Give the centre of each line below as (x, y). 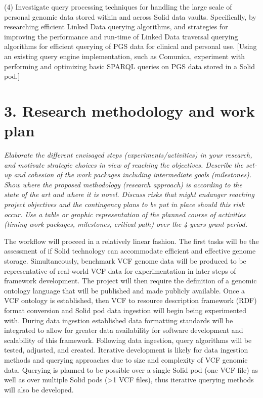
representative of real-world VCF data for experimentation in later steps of (120, 270)
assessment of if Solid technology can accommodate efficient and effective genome (130, 251)
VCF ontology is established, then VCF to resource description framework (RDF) (130, 300)
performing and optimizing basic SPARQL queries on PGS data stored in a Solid (129, 66)
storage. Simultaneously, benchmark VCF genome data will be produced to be (125, 261)
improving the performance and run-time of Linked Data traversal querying (121, 36)
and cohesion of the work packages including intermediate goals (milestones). (133, 175)
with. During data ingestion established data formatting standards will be (119, 320)
